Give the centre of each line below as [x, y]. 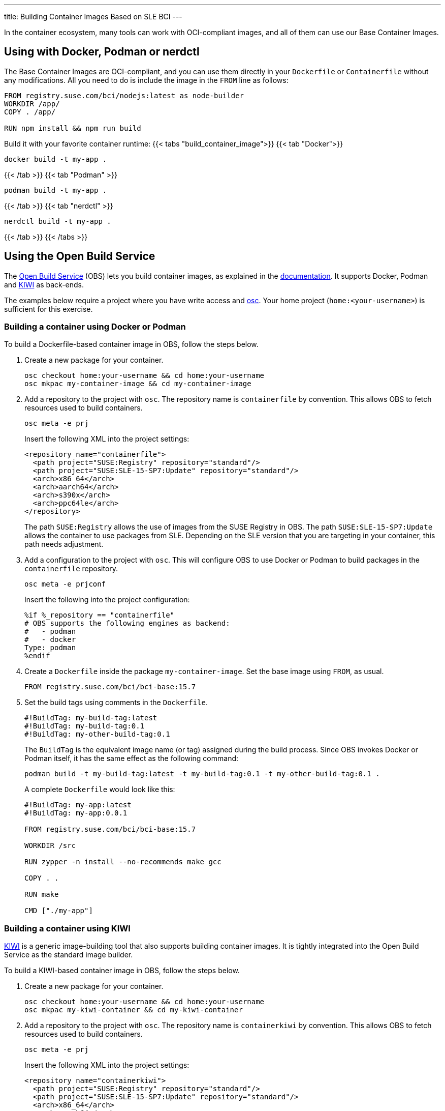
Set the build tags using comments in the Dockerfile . [116, 703]
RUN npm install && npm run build [73, 128]
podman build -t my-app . [56, 190]
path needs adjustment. [64, 544]
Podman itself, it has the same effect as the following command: [132, 758]
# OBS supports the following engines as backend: [127, 623]
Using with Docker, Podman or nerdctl [102, 52]
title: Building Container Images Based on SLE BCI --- [93, 17]
